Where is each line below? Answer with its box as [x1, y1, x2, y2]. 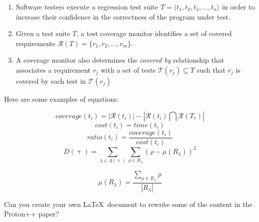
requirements [15, 38, 55, 48]
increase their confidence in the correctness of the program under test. [15, 11, 230, 22]
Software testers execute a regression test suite [15, 2, 158, 12]
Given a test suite [15, 28, 70, 39]
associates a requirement [15, 64, 91, 75]
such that [196, 64, 225, 75]
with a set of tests [100, 64, 155, 75]
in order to [221, 2, 255, 12]
